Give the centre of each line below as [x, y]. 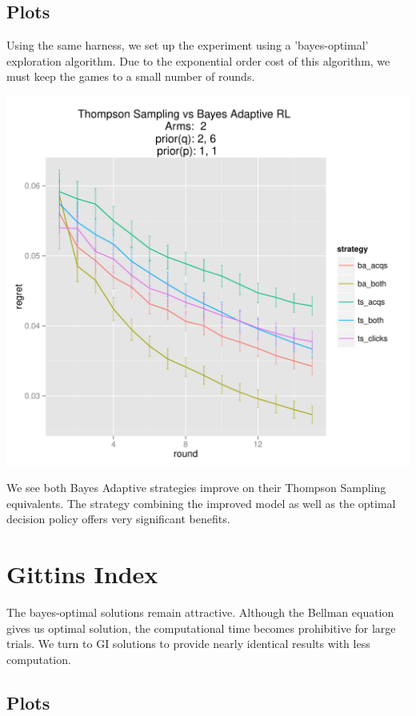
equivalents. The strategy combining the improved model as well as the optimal [201, 503]
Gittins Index [82, 574]
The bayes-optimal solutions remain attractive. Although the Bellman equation [200, 612]
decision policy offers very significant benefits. [118, 519]
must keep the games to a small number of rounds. [131, 76]
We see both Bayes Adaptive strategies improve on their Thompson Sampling [196, 488]
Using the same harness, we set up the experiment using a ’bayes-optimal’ [188, 45]
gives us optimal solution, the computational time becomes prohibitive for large [201, 628]
